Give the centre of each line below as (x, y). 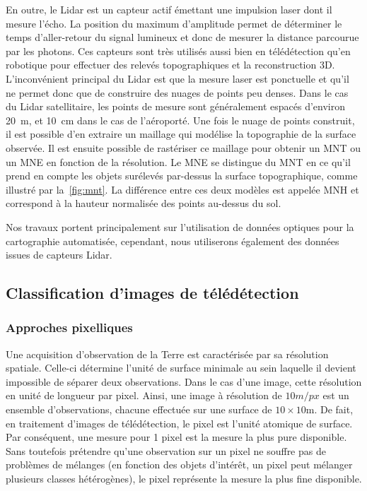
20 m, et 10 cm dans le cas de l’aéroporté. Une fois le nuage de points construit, (180, 120)
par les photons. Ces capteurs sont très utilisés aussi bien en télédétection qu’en (178, 51)
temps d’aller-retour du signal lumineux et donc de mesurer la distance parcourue (182, 37)
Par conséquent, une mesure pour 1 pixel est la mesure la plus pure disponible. (176, 437)
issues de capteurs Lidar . (59, 255)
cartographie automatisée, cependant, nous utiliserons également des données (173, 241)
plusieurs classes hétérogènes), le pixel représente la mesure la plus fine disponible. (184, 479)
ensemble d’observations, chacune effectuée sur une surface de (139, 409)
